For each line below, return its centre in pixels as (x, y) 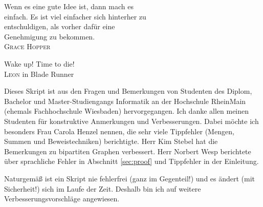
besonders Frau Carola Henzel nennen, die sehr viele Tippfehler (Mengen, (119, 131)
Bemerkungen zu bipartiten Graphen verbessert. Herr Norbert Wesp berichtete (128, 151)
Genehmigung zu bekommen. (50, 36)
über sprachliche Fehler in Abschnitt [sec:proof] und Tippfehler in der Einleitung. (131, 161)
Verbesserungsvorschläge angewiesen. (62, 199)
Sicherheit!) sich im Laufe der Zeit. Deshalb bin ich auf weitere (103, 188)
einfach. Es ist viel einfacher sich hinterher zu (75, 16)
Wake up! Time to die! (39, 63)
